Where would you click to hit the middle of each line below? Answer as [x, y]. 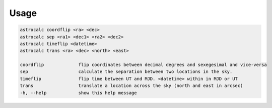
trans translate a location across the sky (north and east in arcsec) [131, 86]
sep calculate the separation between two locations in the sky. [126, 72]
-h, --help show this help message [78, 93]
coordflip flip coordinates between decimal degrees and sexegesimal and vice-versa [143, 65]
